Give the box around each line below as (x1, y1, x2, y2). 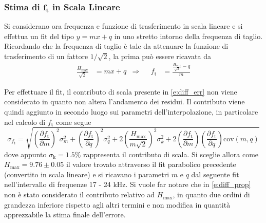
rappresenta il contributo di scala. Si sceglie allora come (83, 148, 259, 159)
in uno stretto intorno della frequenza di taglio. (114, 30, 263, 41)
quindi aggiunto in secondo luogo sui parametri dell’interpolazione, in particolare (4, 106, 258, 117)
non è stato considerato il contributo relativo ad (4, 189, 155, 200)
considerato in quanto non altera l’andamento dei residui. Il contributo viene (4, 96, 245, 107)
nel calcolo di (4, 116, 46, 127)
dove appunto (4, 148, 47, 159)
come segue (55, 116, 91, 127)
